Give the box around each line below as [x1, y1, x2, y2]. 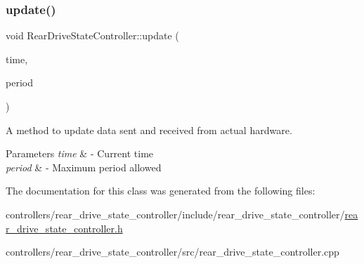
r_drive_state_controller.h [6, 220, 123, 235]
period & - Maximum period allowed [6, 159, 162, 174]
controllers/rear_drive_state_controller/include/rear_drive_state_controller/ [6, 206, 345, 221]
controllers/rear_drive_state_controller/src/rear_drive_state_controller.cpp [6, 244, 339, 259]
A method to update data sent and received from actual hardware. [6, 122, 292, 137]
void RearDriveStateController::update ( [6, 28, 179, 43]
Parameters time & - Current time [6, 146, 154, 161]
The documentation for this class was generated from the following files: [6, 183, 316, 198]
